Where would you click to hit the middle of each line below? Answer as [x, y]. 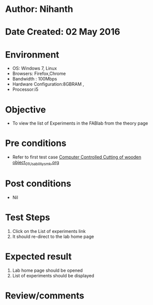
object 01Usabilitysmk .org [36, 163]
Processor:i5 [25, 89]
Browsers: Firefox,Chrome [39, 74]
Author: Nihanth [39, 9]
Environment [32, 54]
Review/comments [45, 295]
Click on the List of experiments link [49, 231]
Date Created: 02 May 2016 [63, 32]
